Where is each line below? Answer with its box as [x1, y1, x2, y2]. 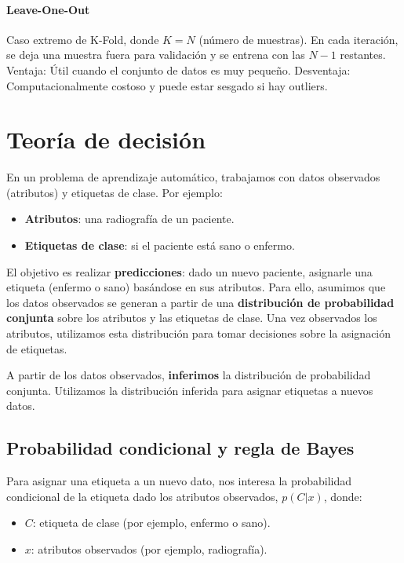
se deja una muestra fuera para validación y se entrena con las [6, 46, 305, 63]
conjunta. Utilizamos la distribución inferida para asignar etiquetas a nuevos [6, 382, 373, 398]
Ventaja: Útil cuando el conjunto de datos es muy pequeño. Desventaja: [6, 61, 351, 78]
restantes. [340, 46, 386, 63]
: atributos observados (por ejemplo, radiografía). [31, 541, 268, 557]
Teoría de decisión [6, 123, 206, 155]
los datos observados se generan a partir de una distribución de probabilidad [6, 294, 395, 310]
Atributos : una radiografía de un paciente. [24, 210, 235, 227]
